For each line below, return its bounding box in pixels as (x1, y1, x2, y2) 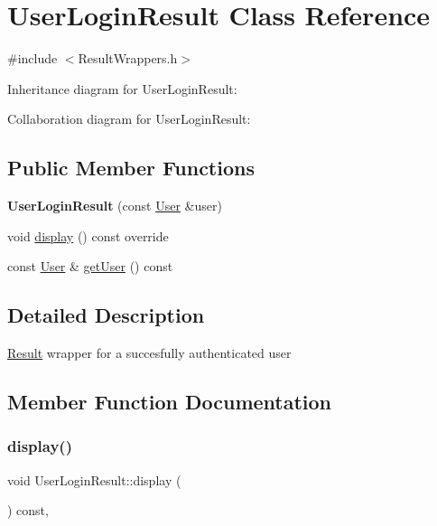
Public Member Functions (7, 154, 255, 182)
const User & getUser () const (7, 257, 173, 276)
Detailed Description (7, 301, 205, 329)
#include (7, 49, 58, 68)
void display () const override (7, 226, 169, 245)
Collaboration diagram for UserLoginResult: (7, 109, 251, 128)
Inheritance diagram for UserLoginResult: (7, 79, 237, 98)
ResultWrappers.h (78, 49, 178, 68)
